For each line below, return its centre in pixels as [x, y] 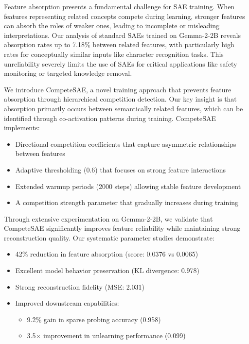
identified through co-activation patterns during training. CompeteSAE [110, 118]
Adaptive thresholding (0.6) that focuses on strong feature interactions [121, 169]
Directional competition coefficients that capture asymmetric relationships [126, 144]
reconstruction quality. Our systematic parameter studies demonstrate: [109, 237]
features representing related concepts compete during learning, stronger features [124, 16]
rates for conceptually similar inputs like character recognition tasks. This [114, 54]
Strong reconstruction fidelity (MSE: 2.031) [80, 286]
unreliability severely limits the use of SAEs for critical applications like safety [121, 63]
